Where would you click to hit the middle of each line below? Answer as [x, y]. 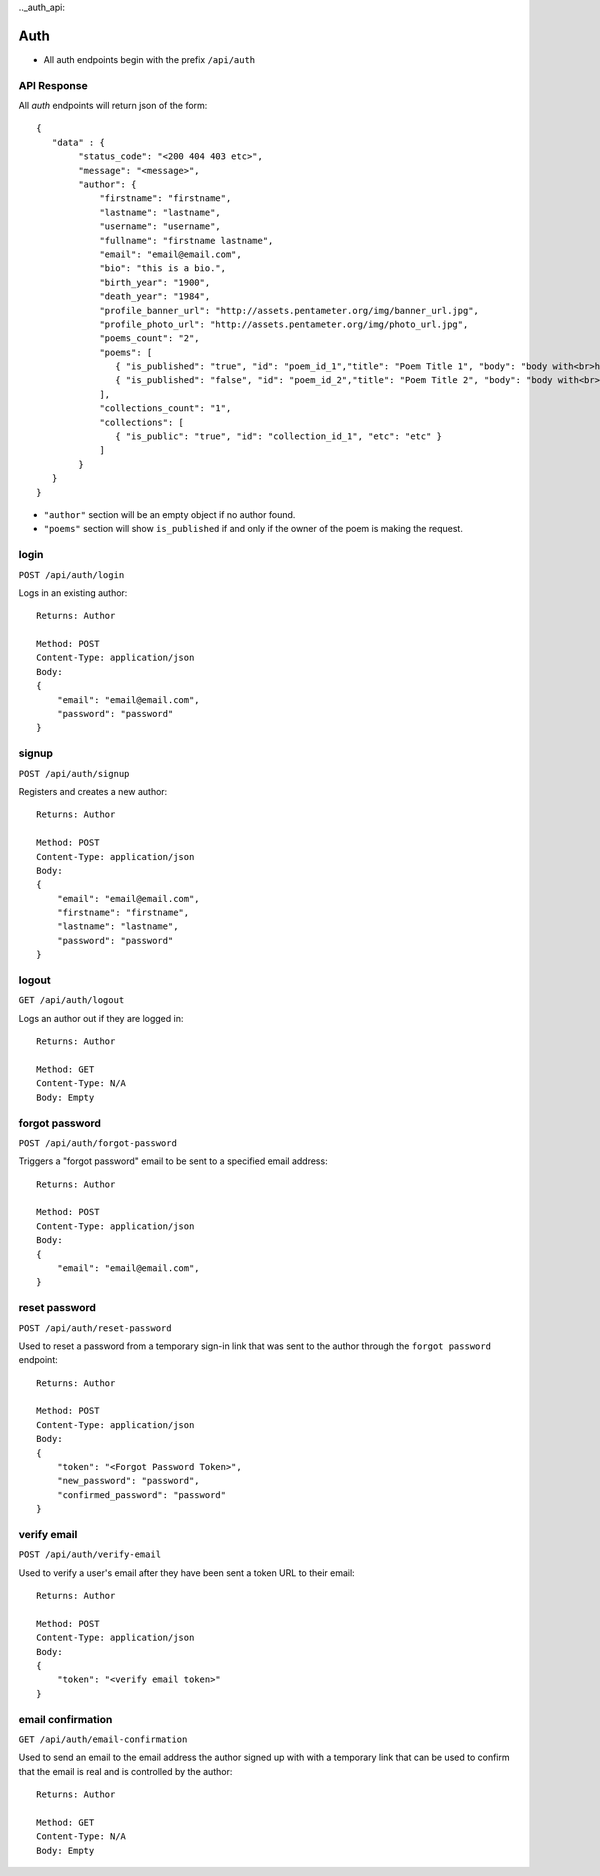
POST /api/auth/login [71, 574]
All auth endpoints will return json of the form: [113, 106]
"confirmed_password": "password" [141, 1494]
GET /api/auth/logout [71, 1000]
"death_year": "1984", [155, 296]
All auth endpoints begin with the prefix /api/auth [149, 59]
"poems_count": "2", [149, 338]
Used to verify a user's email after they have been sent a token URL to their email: [186, 1572]
